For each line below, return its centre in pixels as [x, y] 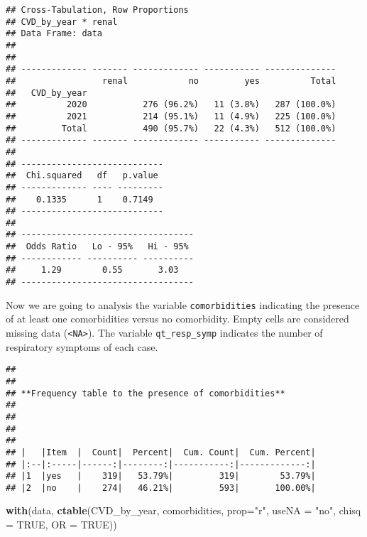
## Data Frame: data [54, 34]
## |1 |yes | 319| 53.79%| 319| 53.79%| [161, 476]
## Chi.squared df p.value [82, 176]
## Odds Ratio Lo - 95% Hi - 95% [97, 247]
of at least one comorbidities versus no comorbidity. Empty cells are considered [177, 319]
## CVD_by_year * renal [62, 22]
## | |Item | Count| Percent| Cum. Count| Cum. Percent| [161, 452]
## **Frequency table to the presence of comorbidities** [146, 393]
